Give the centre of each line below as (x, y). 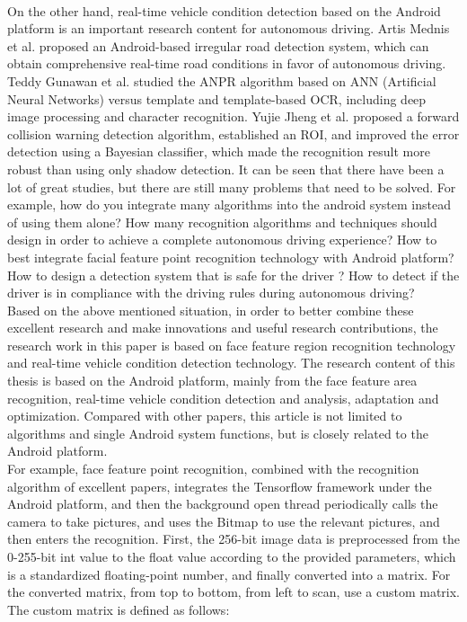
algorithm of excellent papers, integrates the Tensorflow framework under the (220, 486)
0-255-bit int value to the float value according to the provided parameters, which (232, 556)
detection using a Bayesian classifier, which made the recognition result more (219, 151)
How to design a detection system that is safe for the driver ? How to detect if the (233, 275)
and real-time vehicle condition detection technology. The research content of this (231, 363)
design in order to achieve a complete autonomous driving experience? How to (222, 240)
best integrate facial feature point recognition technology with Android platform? (231, 257)
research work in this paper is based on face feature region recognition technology (232, 345)
